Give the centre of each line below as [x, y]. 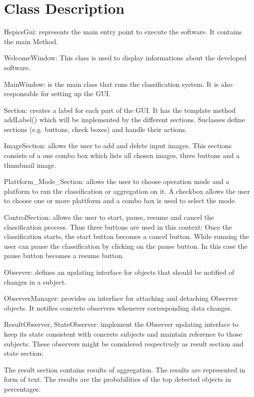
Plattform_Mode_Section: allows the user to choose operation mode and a [117, 181]
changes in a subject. [35, 281]
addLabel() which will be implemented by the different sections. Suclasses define [125, 119]
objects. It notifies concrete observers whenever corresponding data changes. [118, 307]
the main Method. [31, 41]
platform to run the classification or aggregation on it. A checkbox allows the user [127, 191]
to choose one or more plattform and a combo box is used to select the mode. [120, 200]
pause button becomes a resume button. [64, 255]
